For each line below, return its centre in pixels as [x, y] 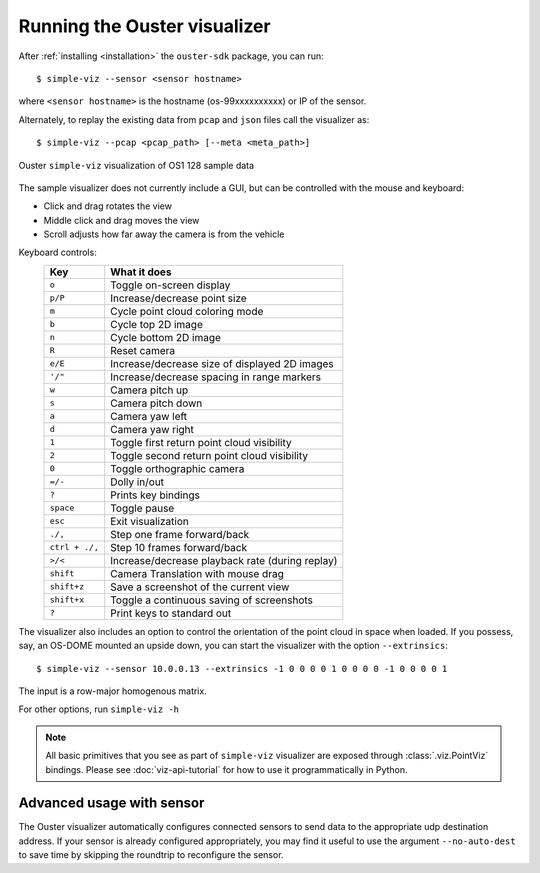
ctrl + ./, [74, 547]
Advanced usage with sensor [111, 803]
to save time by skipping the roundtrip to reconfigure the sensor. [151, 855]
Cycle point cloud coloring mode [187, 311]
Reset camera [143, 350]
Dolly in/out [137, 482]
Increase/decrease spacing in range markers [216, 377]
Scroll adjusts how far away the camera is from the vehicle [164, 234]
